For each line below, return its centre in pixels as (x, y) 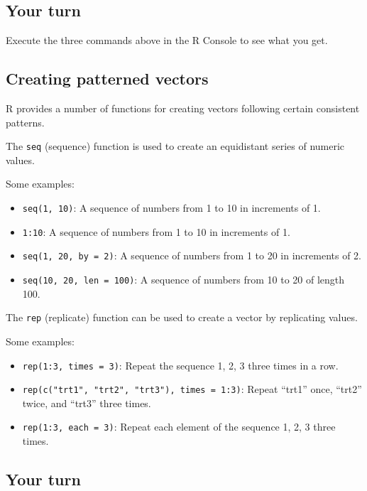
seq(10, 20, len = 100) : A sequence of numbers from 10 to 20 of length (183, 279)
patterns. (25, 122)
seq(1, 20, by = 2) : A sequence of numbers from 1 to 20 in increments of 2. (192, 255)
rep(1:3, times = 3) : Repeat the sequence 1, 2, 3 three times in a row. (180, 365)
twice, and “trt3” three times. (87, 403)
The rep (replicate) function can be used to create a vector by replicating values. (182, 317)
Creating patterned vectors (107, 79)
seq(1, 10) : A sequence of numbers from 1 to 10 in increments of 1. (171, 208)
